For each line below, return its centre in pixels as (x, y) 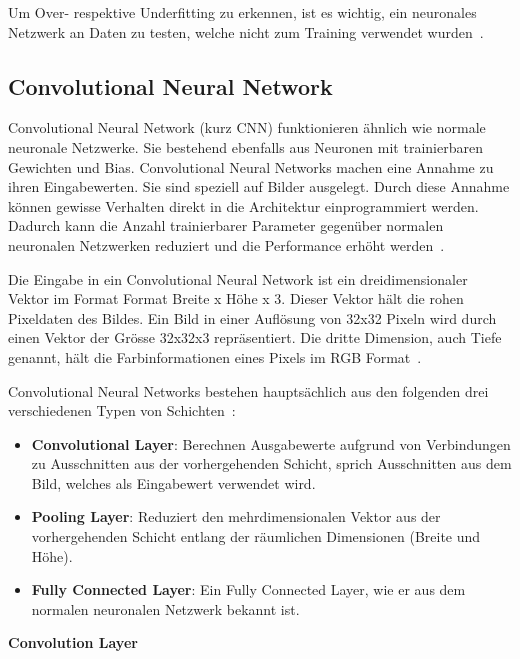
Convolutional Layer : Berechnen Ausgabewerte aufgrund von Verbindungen (271, 443)
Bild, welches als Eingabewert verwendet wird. (173, 482)
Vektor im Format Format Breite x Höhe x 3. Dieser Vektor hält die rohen (236, 298)
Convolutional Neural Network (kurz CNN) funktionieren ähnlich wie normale (247, 127)
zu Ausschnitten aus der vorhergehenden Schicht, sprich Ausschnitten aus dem (271, 463)
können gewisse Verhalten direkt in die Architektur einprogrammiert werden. (243, 205)
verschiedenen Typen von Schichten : (122, 410)
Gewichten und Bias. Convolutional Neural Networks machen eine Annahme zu (251, 166)
